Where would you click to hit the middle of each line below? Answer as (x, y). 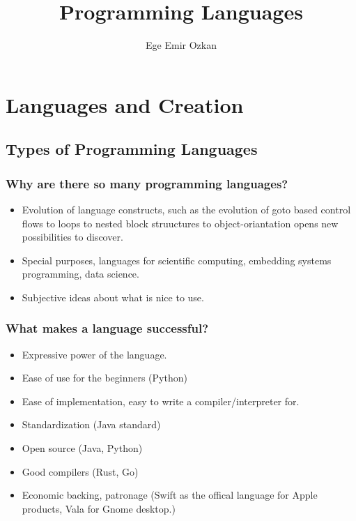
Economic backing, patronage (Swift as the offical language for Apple (170, 495)
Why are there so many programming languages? (147, 183)
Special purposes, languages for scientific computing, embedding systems (177, 260)
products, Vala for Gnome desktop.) (99, 508)
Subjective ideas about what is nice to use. (113, 297)
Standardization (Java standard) (91, 424)
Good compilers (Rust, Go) (80, 471)
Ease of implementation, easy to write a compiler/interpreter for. (161, 401)
